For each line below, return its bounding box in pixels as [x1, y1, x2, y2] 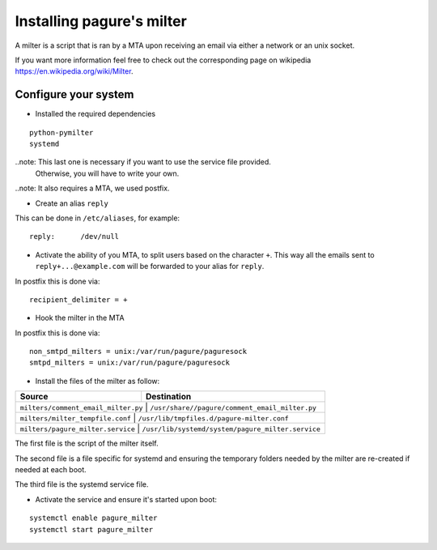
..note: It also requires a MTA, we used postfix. [15, 183, 170, 194]
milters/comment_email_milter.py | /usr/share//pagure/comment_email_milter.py [19, 402, 317, 413]
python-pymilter [29, 128, 94, 137]
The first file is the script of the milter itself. [15, 438, 159, 449]
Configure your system [15, 87, 134, 101]
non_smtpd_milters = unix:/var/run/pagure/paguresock [29, 347, 247, 356]
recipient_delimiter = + [29, 295, 128, 304]
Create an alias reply [35, 198, 109, 208]
